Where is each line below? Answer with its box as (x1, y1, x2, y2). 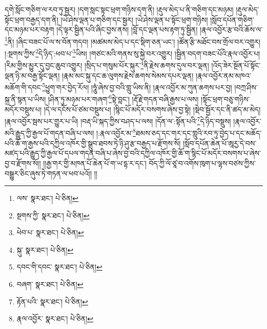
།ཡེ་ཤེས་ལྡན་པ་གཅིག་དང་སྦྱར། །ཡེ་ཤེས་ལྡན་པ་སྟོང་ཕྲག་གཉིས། (60, 14, 208, 25)
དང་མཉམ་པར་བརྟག (5, 24, 54, 35)
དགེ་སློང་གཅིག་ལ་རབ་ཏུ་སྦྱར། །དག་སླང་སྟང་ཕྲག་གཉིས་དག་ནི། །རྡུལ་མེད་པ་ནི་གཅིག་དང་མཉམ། (5, 4, 234, 14)
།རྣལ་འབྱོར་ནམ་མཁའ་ (195, 70, 251, 80)
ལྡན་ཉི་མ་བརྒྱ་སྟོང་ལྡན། (5, 70, 60, 80)
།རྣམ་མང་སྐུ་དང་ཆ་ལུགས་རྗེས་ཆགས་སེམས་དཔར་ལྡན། (61, 70, 194, 80)
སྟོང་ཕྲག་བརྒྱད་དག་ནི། (5, 14, 58, 25)
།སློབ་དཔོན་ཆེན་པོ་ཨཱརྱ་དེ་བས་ (182, 137, 257, 148)
